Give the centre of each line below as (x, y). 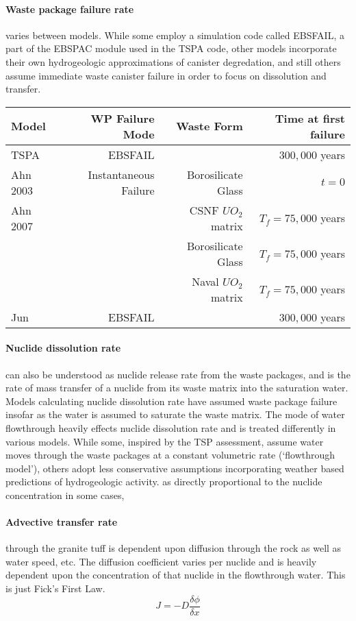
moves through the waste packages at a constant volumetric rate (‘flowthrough (170, 455)
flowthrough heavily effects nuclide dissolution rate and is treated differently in (171, 427)
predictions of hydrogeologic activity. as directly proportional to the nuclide (164, 482)
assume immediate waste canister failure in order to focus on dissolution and (166, 75)
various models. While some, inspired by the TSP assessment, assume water (165, 441)
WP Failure (123, 118)
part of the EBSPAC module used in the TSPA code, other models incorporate (171, 48)
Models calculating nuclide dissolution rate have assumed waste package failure (171, 401)
